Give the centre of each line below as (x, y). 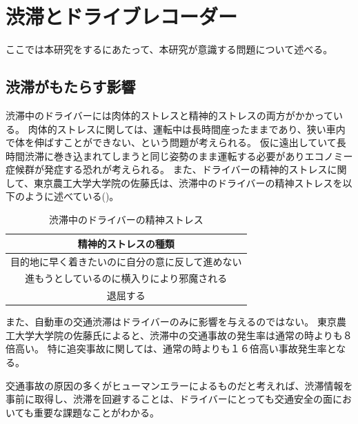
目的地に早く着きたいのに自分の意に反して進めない (126, 261)
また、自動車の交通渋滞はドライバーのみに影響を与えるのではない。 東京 (171, 322)
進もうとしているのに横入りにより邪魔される (126, 278)
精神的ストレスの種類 (126, 243)
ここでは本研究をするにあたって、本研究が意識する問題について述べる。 (169, 49)
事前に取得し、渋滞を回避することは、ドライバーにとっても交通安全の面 (169, 399)
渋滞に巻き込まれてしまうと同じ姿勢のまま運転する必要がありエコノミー (189, 155)
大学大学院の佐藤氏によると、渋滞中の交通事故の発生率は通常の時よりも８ (183, 335)
